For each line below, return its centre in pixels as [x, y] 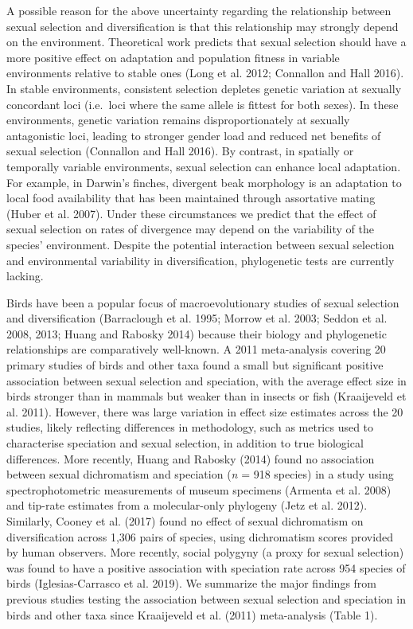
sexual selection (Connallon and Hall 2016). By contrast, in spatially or [180, 151]
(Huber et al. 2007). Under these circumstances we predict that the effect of [191, 213]
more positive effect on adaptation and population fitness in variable [173, 57]
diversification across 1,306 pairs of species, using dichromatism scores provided [200, 536]
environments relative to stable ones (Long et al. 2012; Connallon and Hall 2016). [205, 73]
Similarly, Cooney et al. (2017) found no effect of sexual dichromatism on [185, 521]
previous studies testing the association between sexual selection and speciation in [206, 598]
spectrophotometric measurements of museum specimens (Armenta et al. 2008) [199, 489]
